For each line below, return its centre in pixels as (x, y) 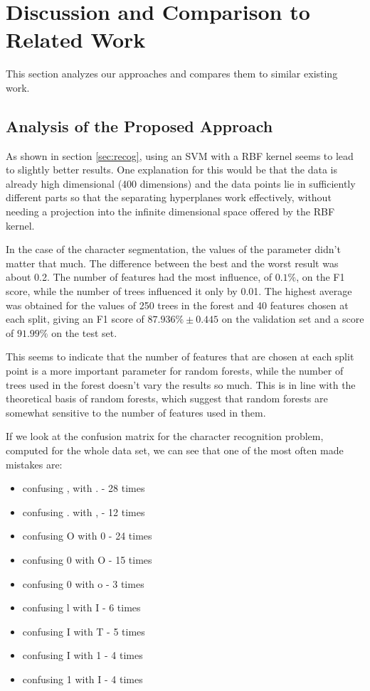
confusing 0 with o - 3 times (83, 583)
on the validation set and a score (293, 319)
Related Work (76, 39)
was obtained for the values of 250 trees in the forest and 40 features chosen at (177, 305)
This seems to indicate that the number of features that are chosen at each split (180, 357)
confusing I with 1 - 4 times (83, 655)
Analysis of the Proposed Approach (139, 125)
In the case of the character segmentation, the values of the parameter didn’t (173, 249)
